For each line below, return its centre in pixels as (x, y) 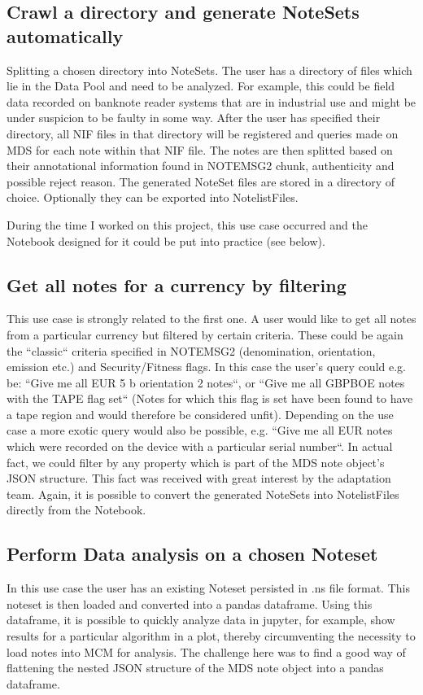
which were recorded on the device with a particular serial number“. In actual (200, 446)
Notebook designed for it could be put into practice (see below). (166, 240)
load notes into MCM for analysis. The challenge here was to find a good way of (206, 651)
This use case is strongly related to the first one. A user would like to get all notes (211, 319)
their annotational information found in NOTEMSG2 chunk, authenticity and (201, 166)
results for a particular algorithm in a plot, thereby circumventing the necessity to (211, 636)
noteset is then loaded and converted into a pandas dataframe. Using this (190, 603)
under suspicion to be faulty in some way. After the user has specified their (194, 118)
